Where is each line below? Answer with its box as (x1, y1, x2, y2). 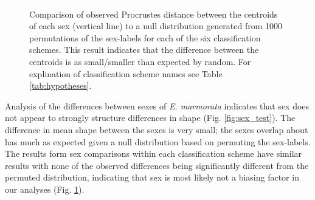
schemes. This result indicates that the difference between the (29, 43, 259, 56)
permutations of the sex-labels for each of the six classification (29, 31, 261, 44)
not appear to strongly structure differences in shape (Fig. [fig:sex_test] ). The (5, 111, 296, 124)
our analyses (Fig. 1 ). (5, 182, 85, 195)
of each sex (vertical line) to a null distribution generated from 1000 (29, 19, 283, 32)
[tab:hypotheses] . (29, 79, 92, 92)
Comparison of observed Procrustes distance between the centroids (29, 7, 278, 20)
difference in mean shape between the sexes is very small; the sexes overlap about (5, 123, 308, 136)
